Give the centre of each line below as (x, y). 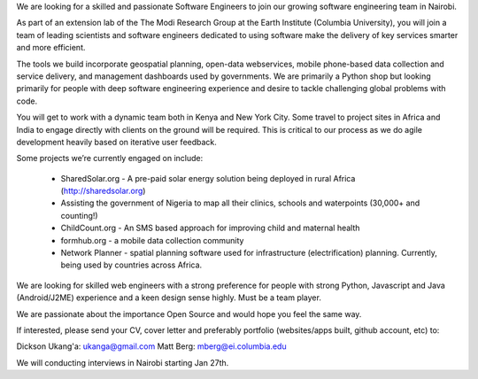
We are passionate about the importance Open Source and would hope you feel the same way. (189, 313)
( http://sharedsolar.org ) (103, 191)
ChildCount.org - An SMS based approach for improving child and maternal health (210, 228)
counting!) (79, 215)
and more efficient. (51, 48)
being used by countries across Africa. (131, 265)
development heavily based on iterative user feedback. (116, 142)
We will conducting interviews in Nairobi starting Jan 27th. (123, 362)
